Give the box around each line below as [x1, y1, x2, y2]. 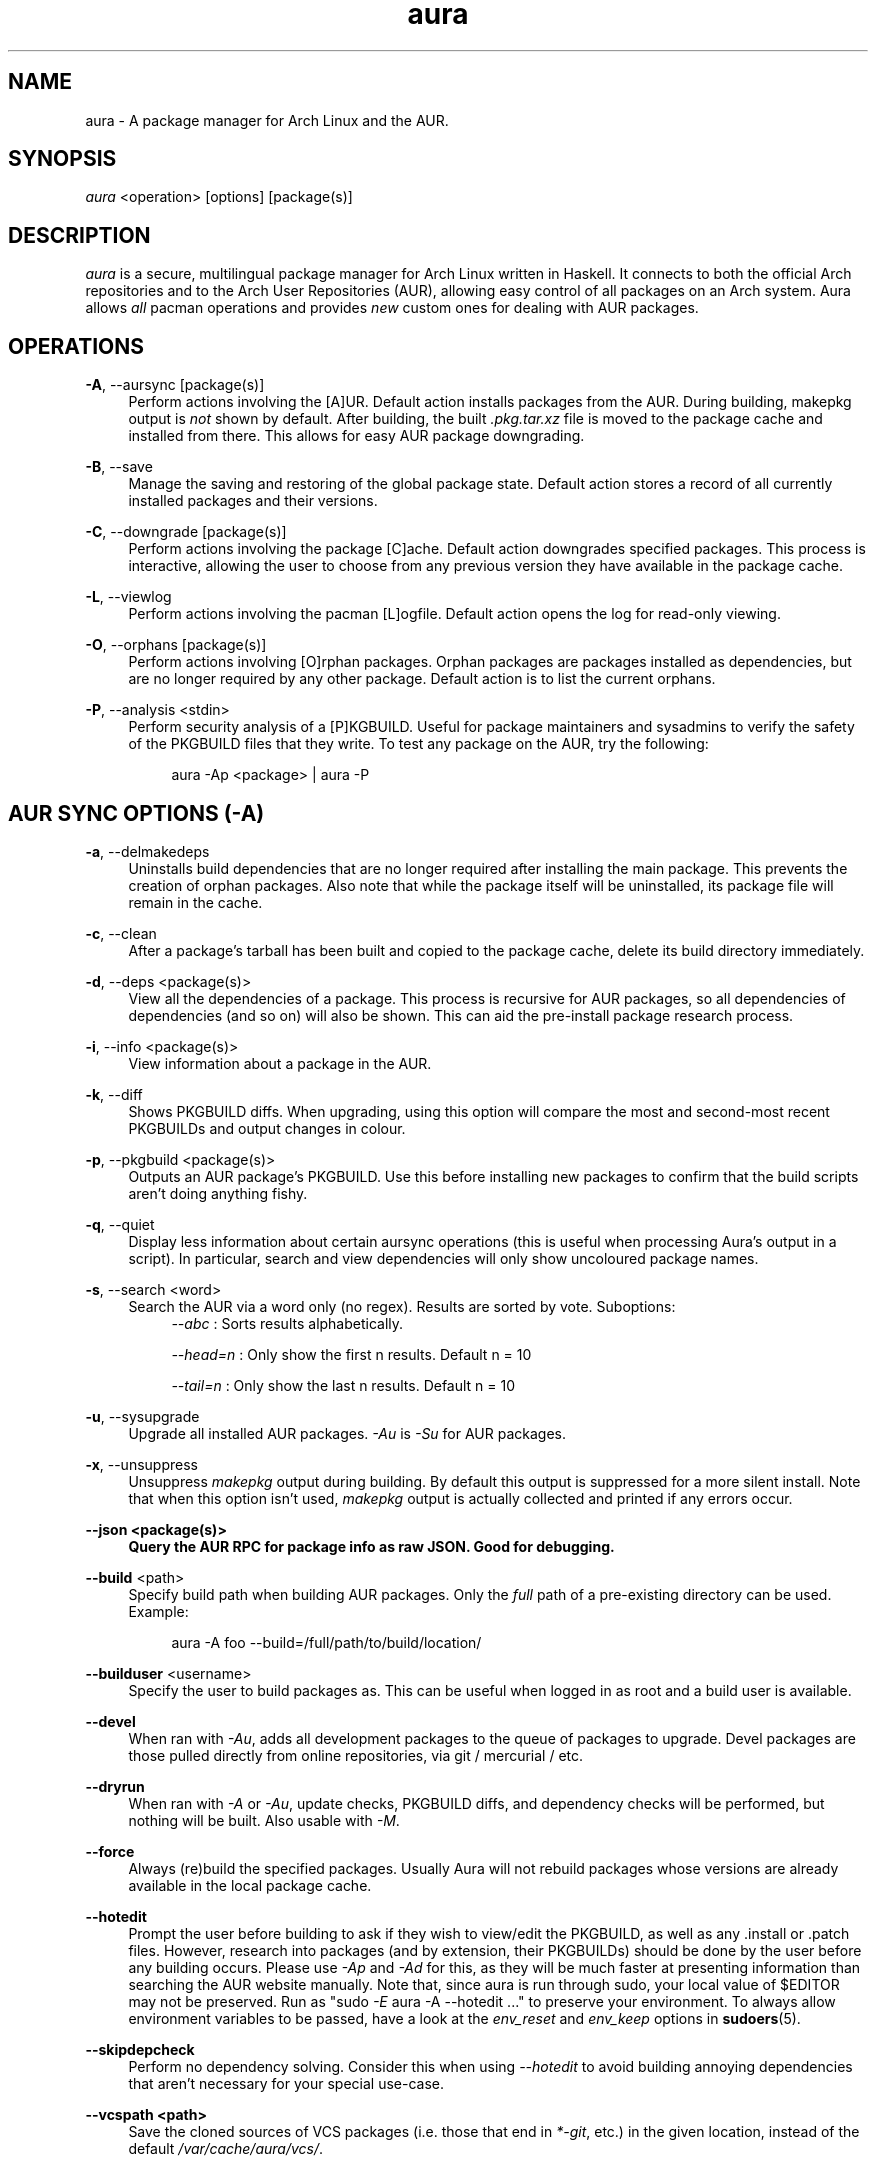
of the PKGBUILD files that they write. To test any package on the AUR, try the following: [128, 735, 709, 753]
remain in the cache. [128, 893, 263, 911]
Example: [128, 1602, 189, 1620]
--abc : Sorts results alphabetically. [171, 1314, 404, 1332]
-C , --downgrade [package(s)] [85, 523, 287, 541]
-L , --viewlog [85, 588, 172, 606]
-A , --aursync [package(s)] [85, 376, 265, 394]
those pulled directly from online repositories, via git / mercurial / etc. [128, 1746, 584, 1764]
